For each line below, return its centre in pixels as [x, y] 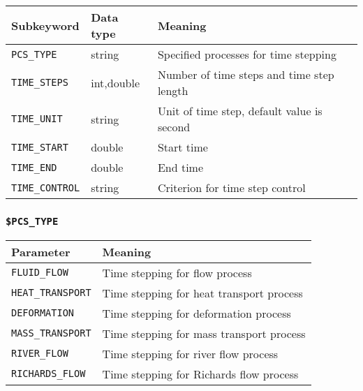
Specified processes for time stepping [247, 54]
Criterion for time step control [231, 187]
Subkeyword [45, 25]
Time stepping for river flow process [190, 353]
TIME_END [34, 167]
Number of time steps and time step [246, 74]
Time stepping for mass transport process [204, 333]
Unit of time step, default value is [240, 111]
